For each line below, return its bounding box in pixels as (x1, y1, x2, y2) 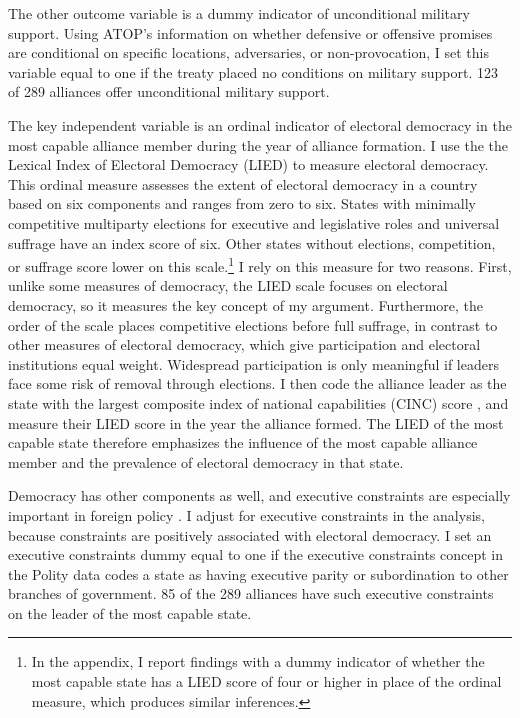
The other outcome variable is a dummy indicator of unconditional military (8, 3, 470, 23)
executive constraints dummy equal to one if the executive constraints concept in (8, 544, 504, 565)
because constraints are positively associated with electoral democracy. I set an (8, 524, 492, 545)
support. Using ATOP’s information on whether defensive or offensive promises (8, 22, 493, 43)
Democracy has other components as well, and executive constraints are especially (8, 485, 511, 506)
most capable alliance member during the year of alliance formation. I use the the (8, 134, 509, 155)
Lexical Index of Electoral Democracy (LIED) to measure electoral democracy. (8, 154, 489, 175)
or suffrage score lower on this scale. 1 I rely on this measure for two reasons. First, (8, 253, 512, 276)
